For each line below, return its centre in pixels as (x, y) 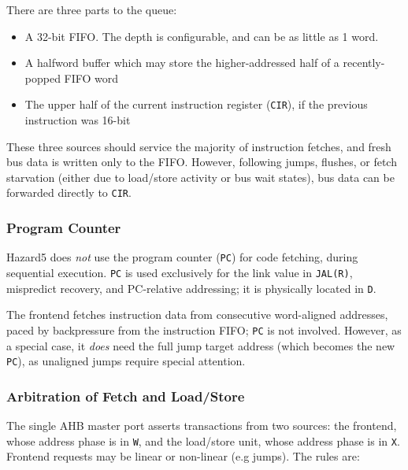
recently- (364, 63)
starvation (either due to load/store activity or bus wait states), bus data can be (200, 177)
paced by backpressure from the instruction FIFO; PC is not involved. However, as (204, 329)
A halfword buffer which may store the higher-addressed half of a (182, 63)
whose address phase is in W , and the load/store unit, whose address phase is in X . (203, 440)
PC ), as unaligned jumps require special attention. (126, 361)
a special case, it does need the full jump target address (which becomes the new (201, 345)
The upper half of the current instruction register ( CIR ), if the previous (196, 104)
